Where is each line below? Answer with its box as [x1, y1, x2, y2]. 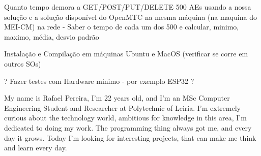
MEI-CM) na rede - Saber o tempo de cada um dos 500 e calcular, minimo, [4, 21, 239, 32]
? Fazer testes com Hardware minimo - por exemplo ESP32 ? [4, 75, 194, 86]
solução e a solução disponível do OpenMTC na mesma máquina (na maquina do [4, 11, 257, 22]
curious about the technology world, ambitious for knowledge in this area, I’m [4, 112, 247, 123]
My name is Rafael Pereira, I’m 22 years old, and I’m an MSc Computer [4, 92, 230, 103]
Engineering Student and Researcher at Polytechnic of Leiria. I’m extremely [4, 102, 241, 113]
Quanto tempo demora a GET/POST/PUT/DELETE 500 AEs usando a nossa [4, 2, 251, 12]
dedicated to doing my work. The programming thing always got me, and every [4, 122, 252, 133]
